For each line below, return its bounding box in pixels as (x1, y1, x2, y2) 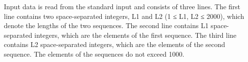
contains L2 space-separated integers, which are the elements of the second (4, 39, 225, 49)
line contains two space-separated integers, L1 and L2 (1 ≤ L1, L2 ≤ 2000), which (4, 11, 244, 21)
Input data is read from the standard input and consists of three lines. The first (4, 1, 241, 11)
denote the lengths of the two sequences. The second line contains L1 (4, 20, 209, 31)
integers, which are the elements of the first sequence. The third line (34, 30, 237, 40)
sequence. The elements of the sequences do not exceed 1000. (4, 48, 185, 59)
